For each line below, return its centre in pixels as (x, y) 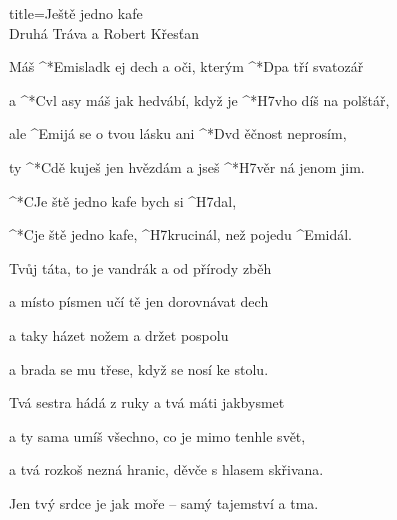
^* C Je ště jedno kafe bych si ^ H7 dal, (123, 200)
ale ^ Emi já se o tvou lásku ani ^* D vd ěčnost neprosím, (178, 133)
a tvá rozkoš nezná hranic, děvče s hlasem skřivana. (166, 469)
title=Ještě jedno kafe (76, 13)
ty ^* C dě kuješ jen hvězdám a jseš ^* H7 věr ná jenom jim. (187, 166)
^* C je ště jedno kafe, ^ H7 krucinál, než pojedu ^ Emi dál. (181, 234)
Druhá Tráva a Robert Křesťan (104, 32)
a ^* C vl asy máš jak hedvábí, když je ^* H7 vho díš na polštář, (199, 99)
